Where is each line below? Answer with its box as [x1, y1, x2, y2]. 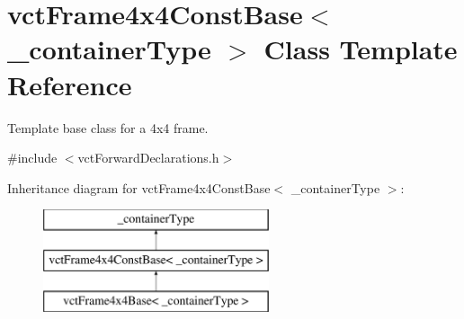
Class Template [263, 31, 458, 67]
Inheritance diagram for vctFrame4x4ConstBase [7, 178, 271, 197]
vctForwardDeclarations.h [77, 148, 219, 167]
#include [7, 148, 58, 167]
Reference [7, 66, 132, 102]
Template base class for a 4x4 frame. [7, 118, 209, 137]
